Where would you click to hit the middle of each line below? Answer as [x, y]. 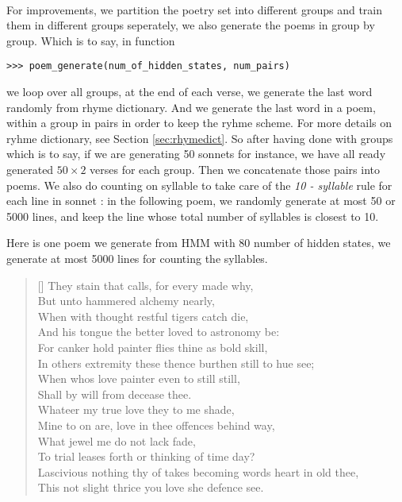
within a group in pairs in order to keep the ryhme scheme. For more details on [199, 123]
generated [30, 169]
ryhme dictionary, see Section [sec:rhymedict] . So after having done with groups [200, 138]
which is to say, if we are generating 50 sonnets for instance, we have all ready [196, 154]
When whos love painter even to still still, [139, 378]
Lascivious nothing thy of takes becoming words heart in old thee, [198, 471]
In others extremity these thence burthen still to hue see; [176, 363]
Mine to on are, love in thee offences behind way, [156, 425]
